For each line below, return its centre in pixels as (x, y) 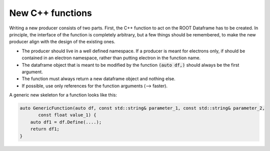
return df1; (45, 129)
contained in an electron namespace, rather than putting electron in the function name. (111, 58)
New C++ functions (51, 13)
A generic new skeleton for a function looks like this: (63, 95)
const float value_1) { (67, 115)
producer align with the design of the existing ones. (62, 42)
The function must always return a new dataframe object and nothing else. (99, 79)
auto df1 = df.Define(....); (66, 122)
